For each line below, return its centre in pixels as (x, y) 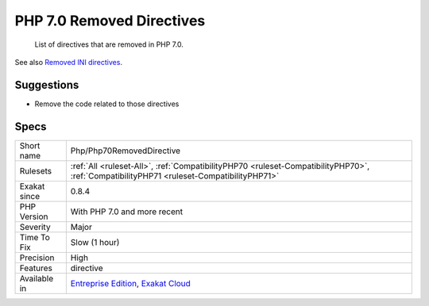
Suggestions (47, 84)
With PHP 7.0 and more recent (126, 212)
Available (37, 278)
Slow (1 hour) (95, 242)
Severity (35, 227)
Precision (37, 258)
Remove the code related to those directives (107, 104)
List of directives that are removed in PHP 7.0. (109, 44)
